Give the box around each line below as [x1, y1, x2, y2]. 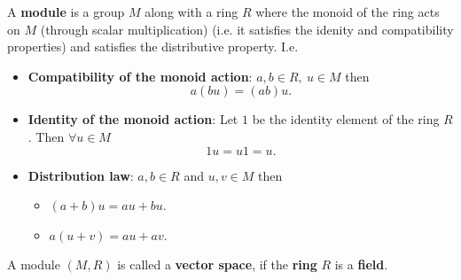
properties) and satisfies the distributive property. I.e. [7, 37, 299, 56]
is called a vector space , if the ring [117, 255, 317, 274]
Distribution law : [27, 166, 134, 184]
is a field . [334, 255, 388, 274]
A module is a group [7, 3, 125, 20]
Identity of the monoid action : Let [27, 110, 238, 128]
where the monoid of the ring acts [255, 3, 440, 20]
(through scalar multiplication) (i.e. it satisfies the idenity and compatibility [40, 19, 454, 38]
